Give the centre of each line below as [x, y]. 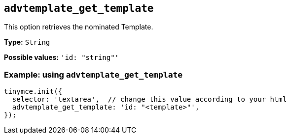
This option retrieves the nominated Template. [79, 27]
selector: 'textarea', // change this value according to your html [149, 99]
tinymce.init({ [33, 92]
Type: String [27, 42]
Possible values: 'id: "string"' [61, 57]
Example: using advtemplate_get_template [93, 74]
